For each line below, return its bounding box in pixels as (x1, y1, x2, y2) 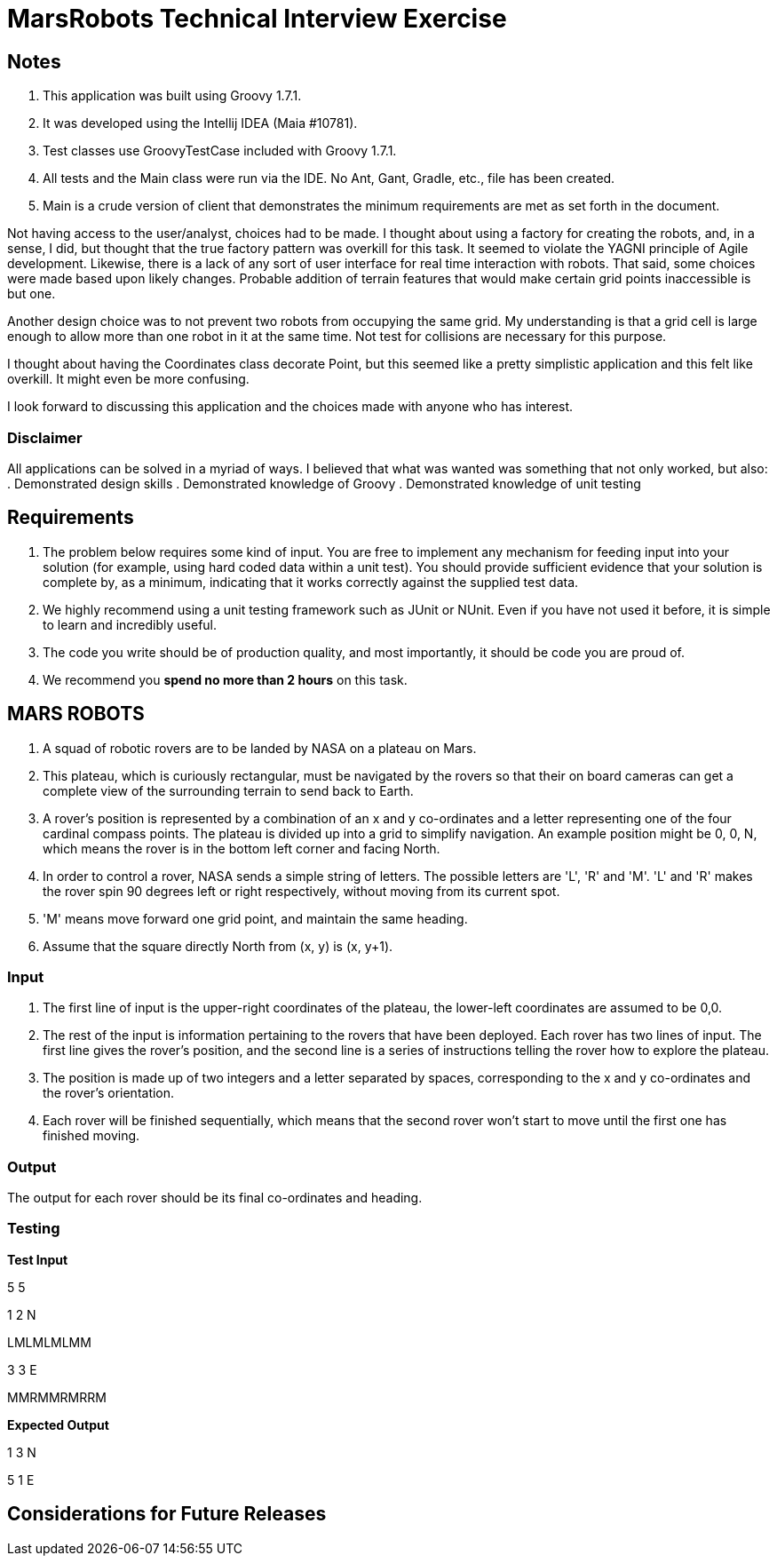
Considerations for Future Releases (7, 1503, 327, 1526)
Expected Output (7, 1416, 109, 1432)
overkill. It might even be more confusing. (7, 371, 250, 387)
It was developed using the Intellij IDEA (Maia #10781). (43, 115, 358, 131)
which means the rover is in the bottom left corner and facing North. (43, 840, 440, 856)
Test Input (7, 1251, 68, 1267)
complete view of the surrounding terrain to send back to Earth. (43, 782, 414, 798)
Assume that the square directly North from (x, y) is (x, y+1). (43, 938, 393, 954)
